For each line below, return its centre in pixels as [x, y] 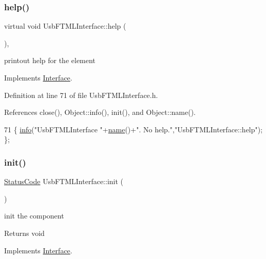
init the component [34, 216]
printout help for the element [50, 60]
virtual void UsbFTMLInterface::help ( [65, 26]
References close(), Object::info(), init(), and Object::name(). [100, 112]
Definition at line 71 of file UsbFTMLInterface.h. [81, 95]
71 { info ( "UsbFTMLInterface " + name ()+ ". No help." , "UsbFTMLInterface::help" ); [134, 129]
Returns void [24, 233]
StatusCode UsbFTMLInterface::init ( [64, 181]
